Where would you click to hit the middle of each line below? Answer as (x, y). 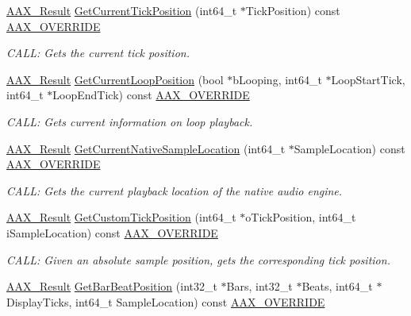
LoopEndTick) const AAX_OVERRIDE (151, 95)
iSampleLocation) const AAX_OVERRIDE (112, 232)
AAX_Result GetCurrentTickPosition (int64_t (122, 10)
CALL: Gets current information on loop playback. (130, 121)
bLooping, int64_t (277, 79)
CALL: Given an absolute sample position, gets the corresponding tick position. (198, 259)
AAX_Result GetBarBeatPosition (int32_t (112, 286)
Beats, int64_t (337, 286)
